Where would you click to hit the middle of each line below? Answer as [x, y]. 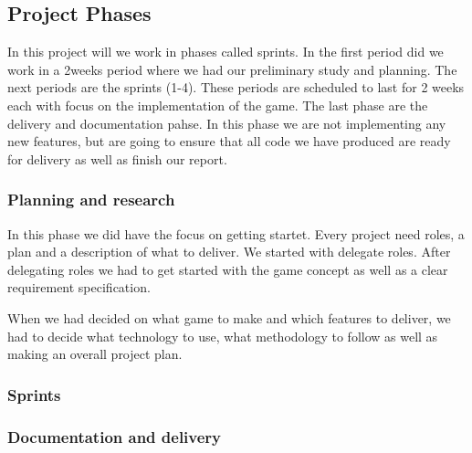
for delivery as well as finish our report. [117, 158]
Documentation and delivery [115, 436]
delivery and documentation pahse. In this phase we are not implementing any [227, 123]
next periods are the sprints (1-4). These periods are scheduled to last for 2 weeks [236, 87]
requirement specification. [79, 287]
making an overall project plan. [95, 354]
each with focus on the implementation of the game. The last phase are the [218, 105]
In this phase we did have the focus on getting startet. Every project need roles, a [236, 233]
